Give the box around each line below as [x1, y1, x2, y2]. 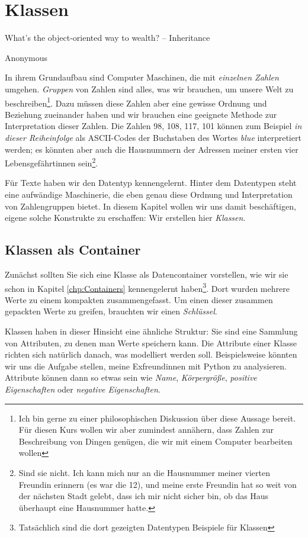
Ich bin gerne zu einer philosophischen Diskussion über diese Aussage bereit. [18, 411, 296, 424]
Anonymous [5, 51, 48, 63]
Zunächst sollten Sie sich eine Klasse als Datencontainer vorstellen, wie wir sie [5, 268, 288, 280]
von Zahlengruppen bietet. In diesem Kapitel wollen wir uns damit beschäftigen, [5, 200, 296, 212]
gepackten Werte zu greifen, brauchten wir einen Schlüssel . [5, 305, 217, 317]
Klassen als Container [5, 240, 141, 259]
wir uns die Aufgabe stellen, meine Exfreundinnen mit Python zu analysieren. [5, 359, 287, 372]
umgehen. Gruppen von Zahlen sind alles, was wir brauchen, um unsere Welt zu [5, 82, 294, 95]
